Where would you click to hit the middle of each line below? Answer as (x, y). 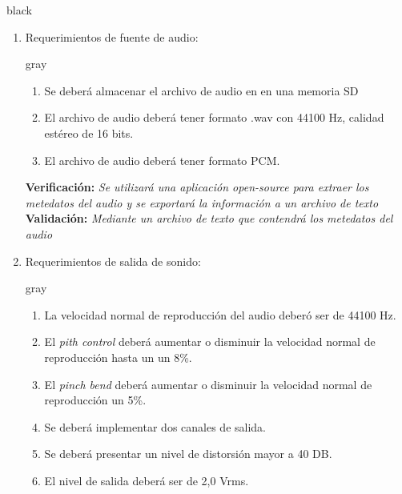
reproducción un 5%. (95, 400)
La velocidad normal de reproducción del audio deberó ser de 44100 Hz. (220, 314)
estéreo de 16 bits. (89, 133)
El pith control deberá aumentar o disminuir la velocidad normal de (210, 341)
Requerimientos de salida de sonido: (113, 261)
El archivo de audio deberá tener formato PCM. (162, 160)
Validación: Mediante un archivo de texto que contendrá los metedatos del (209, 218)
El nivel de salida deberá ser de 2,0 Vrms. (147, 480)
